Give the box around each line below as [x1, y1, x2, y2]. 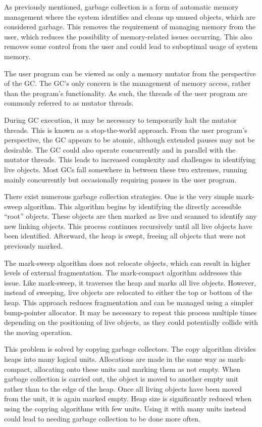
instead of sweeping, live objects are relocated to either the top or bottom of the [4, 287, 252, 298]
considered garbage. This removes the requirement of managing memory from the [4, 21, 256, 32]
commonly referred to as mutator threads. [4, 98, 134, 108]
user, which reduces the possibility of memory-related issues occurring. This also [4, 31, 252, 41]
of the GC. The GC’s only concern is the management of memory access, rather [4, 78, 251, 88]
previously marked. [4, 241, 63, 251]
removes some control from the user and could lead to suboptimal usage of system [4, 41, 258, 52]
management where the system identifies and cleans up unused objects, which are [4, 11, 255, 22]
